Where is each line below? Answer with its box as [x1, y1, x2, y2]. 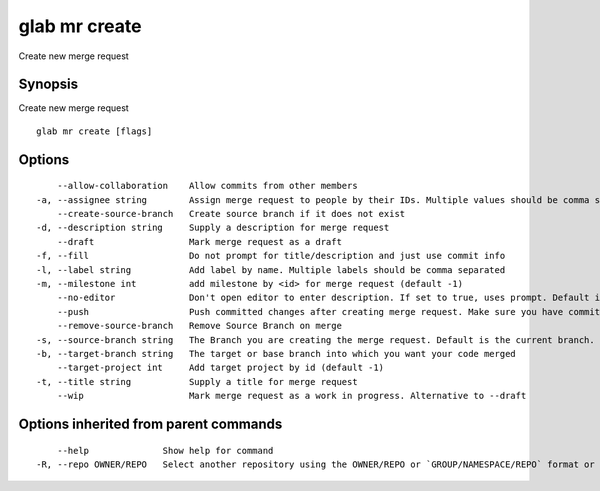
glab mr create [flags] [36, 125, 153, 137]
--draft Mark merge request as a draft [56, 236, 342, 247]
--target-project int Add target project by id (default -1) [56, 362, 385, 374]
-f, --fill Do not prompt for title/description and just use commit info [36, 250, 506, 262]
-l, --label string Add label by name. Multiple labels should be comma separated [36, 264, 506, 275]
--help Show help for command [56, 445, 274, 456]
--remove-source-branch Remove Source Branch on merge [56, 320, 342, 332]
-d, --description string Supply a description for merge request [36, 222, 390, 234]
